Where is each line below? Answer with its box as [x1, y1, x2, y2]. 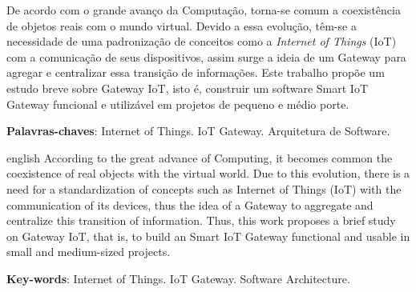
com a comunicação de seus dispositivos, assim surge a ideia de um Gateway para [6, 48, 406, 65]
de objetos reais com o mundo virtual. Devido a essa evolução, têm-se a [6, 17, 357, 34]
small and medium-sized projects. [6, 243, 171, 260]
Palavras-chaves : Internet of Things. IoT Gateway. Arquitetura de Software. [6, 122, 390, 139]
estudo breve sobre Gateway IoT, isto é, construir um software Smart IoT [6, 79, 368, 96]
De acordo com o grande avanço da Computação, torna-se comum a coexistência [6, 2, 401, 18]
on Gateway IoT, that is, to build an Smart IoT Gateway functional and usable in [6, 227, 410, 244]
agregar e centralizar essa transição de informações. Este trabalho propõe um [6, 64, 385, 81]
